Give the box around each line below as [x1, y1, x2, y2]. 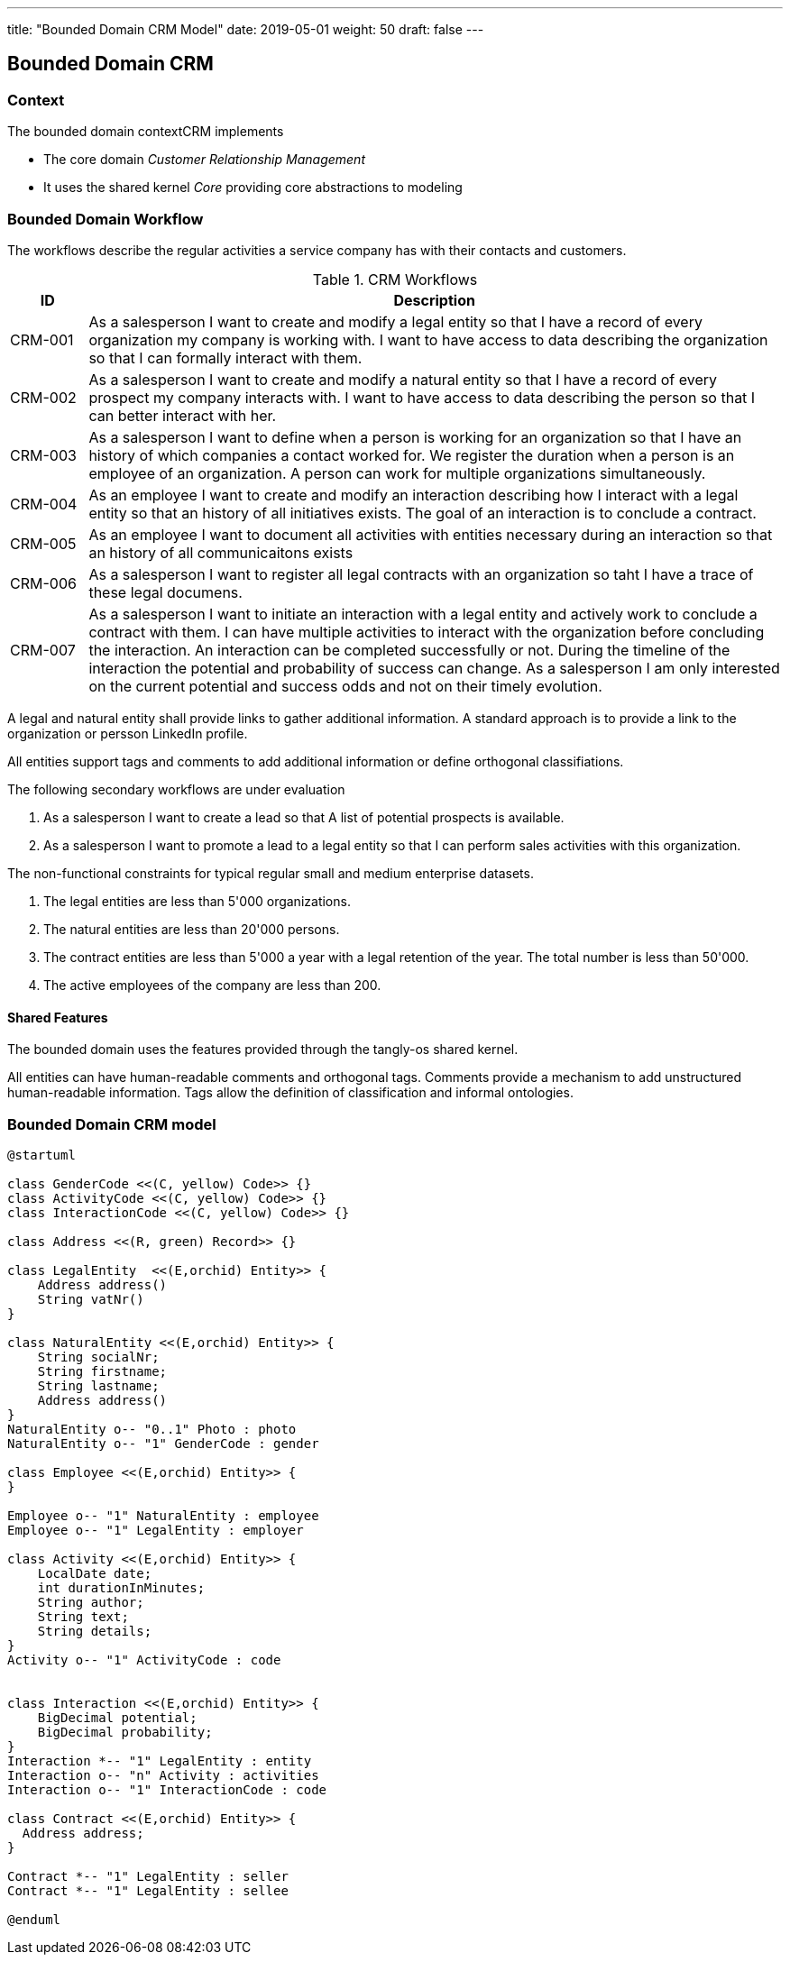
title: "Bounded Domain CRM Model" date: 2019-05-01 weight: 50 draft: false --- [7, 22, 484, 37]
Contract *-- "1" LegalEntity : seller [7, 1868, 289, 1884]
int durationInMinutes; [37, 1580, 206, 1595]
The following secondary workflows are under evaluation [7, 781, 345, 797]
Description [393, 290, 475, 309]
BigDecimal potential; [37, 1710, 197, 1725]
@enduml [7, 1912, 61, 1927]
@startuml [7, 1147, 76, 1162]
